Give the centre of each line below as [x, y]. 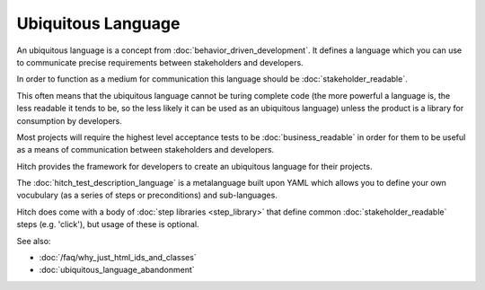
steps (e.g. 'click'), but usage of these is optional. [108, 224]
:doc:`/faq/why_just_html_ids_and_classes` [118, 258]
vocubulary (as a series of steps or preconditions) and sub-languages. [147, 195]
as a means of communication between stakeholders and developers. [145, 150]
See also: [34, 241]
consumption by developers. [70, 120]
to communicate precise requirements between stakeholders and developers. [160, 62]
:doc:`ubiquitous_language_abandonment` [117, 270]
